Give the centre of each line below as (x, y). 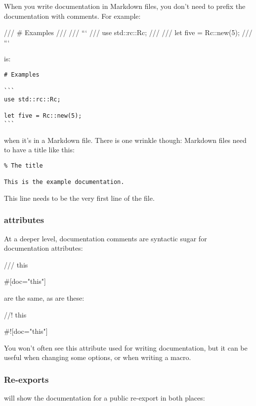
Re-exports (26, 379)
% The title (23, 165)
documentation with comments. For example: (72, 16)
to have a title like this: (39, 150)
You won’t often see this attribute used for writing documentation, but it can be (126, 347)
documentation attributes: (43, 248)
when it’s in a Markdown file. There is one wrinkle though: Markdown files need (125, 140)
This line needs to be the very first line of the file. (79, 198)
